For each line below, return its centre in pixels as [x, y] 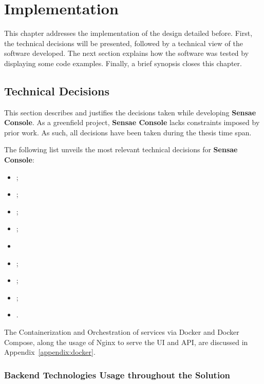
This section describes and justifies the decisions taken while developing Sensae [130, 112]
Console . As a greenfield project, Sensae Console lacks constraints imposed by [132, 122]
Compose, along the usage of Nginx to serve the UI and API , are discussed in [126, 342]
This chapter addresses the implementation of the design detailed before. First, [128, 33]
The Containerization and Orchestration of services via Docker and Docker [122, 332]
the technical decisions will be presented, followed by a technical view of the [124, 43]
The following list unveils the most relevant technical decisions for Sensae [121, 149]
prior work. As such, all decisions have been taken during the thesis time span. [128, 132]
